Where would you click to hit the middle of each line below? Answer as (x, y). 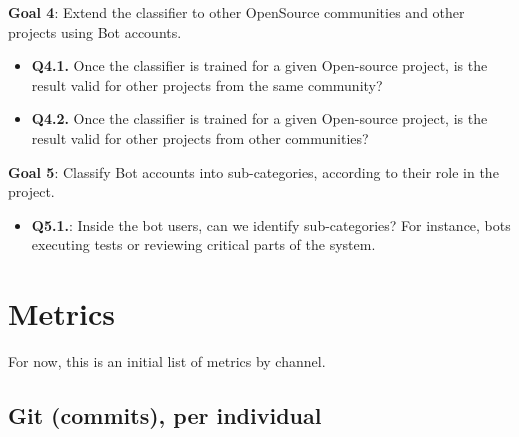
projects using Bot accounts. (95, 31)
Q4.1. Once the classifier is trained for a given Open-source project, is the (259, 65)
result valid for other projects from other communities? (200, 137)
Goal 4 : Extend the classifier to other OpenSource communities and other (236, 12)
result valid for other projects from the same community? (207, 84)
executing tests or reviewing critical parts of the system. (203, 244)
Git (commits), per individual (165, 415)
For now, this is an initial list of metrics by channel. (167, 361)
